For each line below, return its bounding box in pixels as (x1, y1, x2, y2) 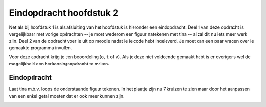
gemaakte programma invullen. (9, 44, 72, 51)
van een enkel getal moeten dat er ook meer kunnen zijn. (9, 93, 125, 99)
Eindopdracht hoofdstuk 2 (9, 7, 119, 18)
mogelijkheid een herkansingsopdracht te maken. (9, 61, 109, 66)
